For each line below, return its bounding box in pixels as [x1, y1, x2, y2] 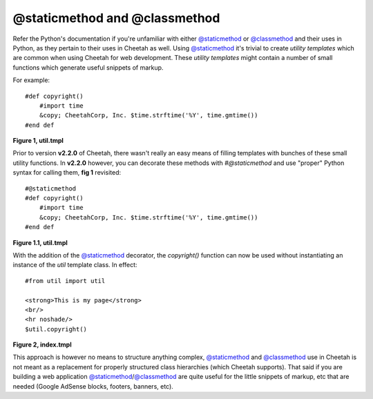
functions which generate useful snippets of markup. [12, 63, 164, 72]
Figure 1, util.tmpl [12, 137, 64, 145]
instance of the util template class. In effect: [12, 261, 137, 269]
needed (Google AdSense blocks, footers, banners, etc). [12, 382, 174, 390]
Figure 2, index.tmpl [12, 340, 72, 349]
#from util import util [25, 277, 106, 284]
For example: [12, 76, 50, 84]
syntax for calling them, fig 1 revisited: [12, 168, 122, 177]
